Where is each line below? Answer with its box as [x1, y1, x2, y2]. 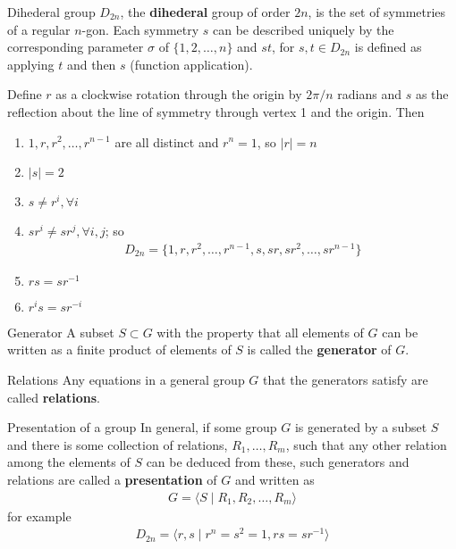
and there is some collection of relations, [7, 435, 228, 453]
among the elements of [7, 453, 131, 471]
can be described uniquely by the [213, 20, 394, 38]
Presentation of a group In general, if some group [7, 418, 277, 437]
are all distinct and [114, 132, 219, 151]
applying [7, 54, 55, 73]
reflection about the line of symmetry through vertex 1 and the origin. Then [7, 102, 425, 121]
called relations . [7, 387, 100, 406]
